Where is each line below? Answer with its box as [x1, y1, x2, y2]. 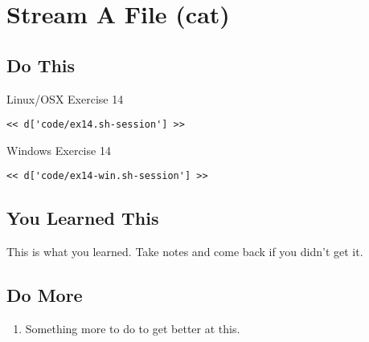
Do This [6, 52, 76, 77]
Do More [6, 283, 83, 307]
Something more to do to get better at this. [25, 320, 240, 337]
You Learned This [6, 206, 159, 230]
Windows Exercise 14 [6, 141, 111, 158]
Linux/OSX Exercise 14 [6, 90, 124, 107]
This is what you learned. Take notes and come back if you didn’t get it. [6, 243, 363, 260]
